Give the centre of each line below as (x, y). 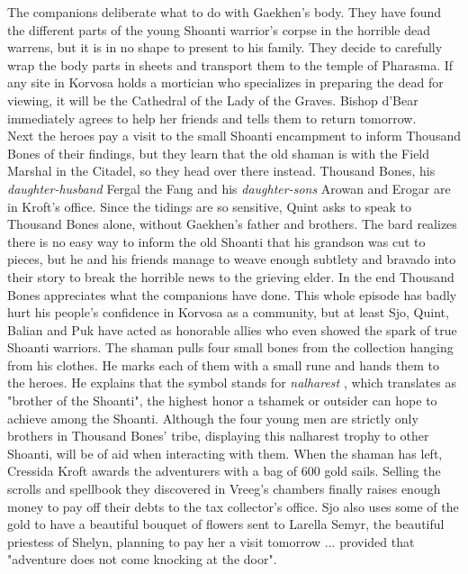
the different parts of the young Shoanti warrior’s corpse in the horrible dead (219, 29)
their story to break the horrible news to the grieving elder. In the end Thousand (231, 276)
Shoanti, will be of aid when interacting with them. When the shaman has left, (225, 453)
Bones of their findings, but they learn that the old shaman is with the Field (219, 153)
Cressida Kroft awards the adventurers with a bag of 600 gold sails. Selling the (224, 471)
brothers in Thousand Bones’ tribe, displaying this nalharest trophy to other (218, 436)
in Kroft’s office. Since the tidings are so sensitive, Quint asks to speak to (210, 206)
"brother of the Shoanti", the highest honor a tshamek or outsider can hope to (222, 401)
